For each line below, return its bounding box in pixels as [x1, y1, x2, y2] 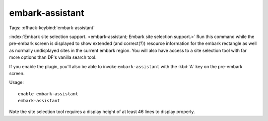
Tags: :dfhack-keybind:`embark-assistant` [9, 25, 95, 31]
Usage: [9, 80, 24, 85]
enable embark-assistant [18, 91, 78, 96]
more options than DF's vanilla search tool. [9, 54, 97, 60]
